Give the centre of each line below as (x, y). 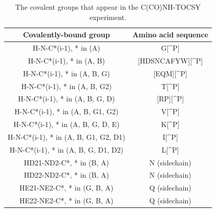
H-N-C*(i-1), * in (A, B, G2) (67, 86)
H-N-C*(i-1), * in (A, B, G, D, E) (67, 124)
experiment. (108, 17)
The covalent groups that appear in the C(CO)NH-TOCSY (108, 7)
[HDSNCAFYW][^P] (170, 60)
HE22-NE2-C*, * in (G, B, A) (67, 200)
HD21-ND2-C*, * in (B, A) (66, 162)
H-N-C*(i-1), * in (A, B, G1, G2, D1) (67, 136)
